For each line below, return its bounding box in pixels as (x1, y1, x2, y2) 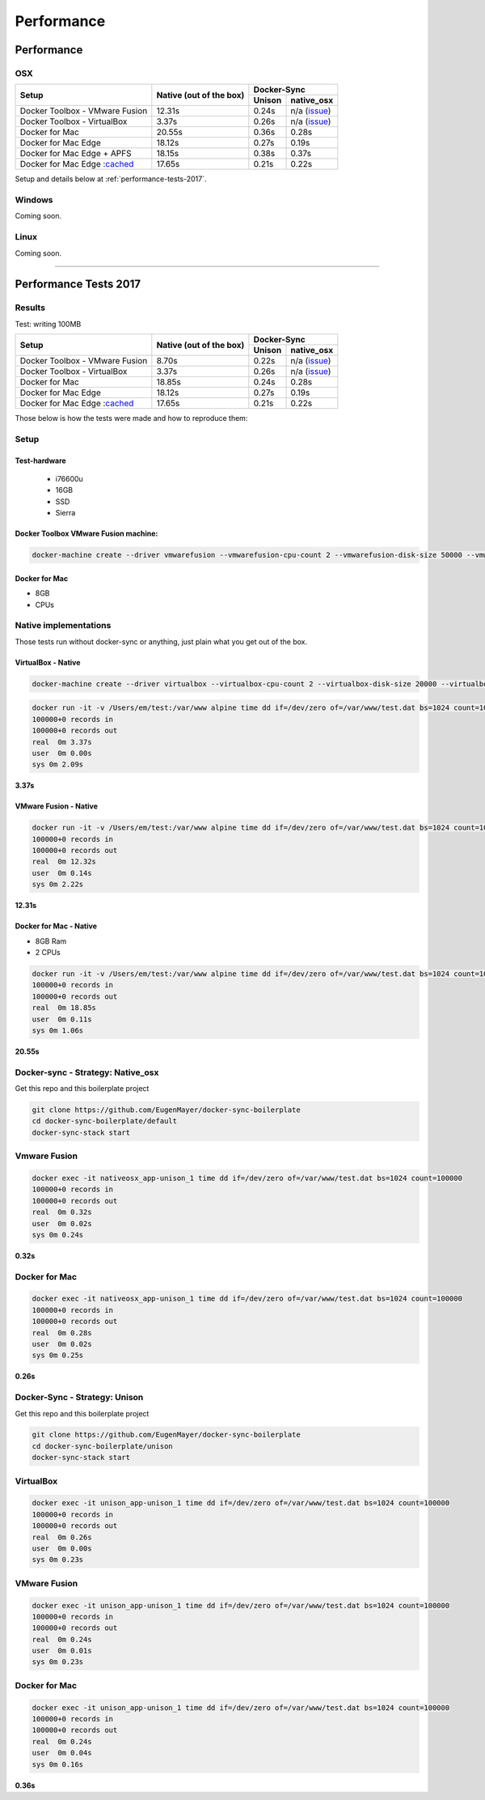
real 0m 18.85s (32, 1004, 97, 1012)
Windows (15, 194, 53, 206)
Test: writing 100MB (15, 319, 82, 329)
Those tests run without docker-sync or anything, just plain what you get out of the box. (15, 636, 307, 647)
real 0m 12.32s (32, 857, 97, 866)
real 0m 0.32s (32, 1208, 92, 1217)
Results (15, 302, 46, 313)
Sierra (55, 508, 76, 518)
